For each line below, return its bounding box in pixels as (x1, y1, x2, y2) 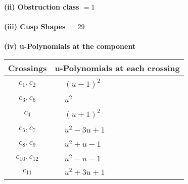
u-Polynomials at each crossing (55, 62, 180, 74)
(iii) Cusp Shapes (4, 21, 66, 32)
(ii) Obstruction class (4, 2, 79, 12)
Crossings (8, 62, 47, 74)
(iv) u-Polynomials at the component (4, 41, 136, 51)
